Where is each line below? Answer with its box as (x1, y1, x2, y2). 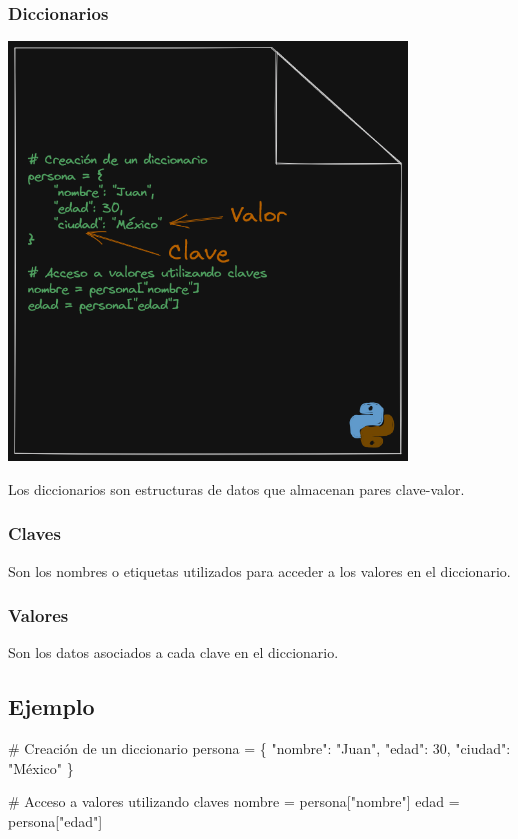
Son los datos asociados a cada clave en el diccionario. (8, 642, 339, 663)
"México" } (8, 757, 74, 778)
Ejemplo (8, 691, 95, 722)
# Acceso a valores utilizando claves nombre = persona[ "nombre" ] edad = (8, 791, 460, 812)
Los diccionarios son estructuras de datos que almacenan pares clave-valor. (8, 478, 465, 499)
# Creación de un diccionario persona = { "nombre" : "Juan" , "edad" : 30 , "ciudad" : (8, 738, 511, 759)
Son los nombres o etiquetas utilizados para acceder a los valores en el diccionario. (8, 560, 511, 581)
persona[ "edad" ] (8, 811, 103, 832)
